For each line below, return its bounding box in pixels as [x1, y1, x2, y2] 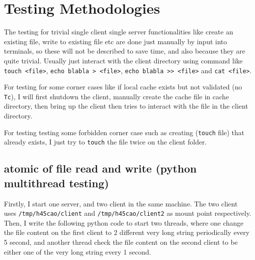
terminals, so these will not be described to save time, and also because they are [4, 46, 245, 56]
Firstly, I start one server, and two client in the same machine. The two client [4, 198, 238, 208]
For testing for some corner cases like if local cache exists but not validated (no [4, 82, 242, 92]
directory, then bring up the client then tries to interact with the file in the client [4, 101, 248, 111]
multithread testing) [4, 175, 109, 190]
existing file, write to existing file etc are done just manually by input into [4, 36, 227, 46]
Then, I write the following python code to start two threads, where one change [4, 217, 244, 228]
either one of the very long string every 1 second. [4, 246, 151, 257]
